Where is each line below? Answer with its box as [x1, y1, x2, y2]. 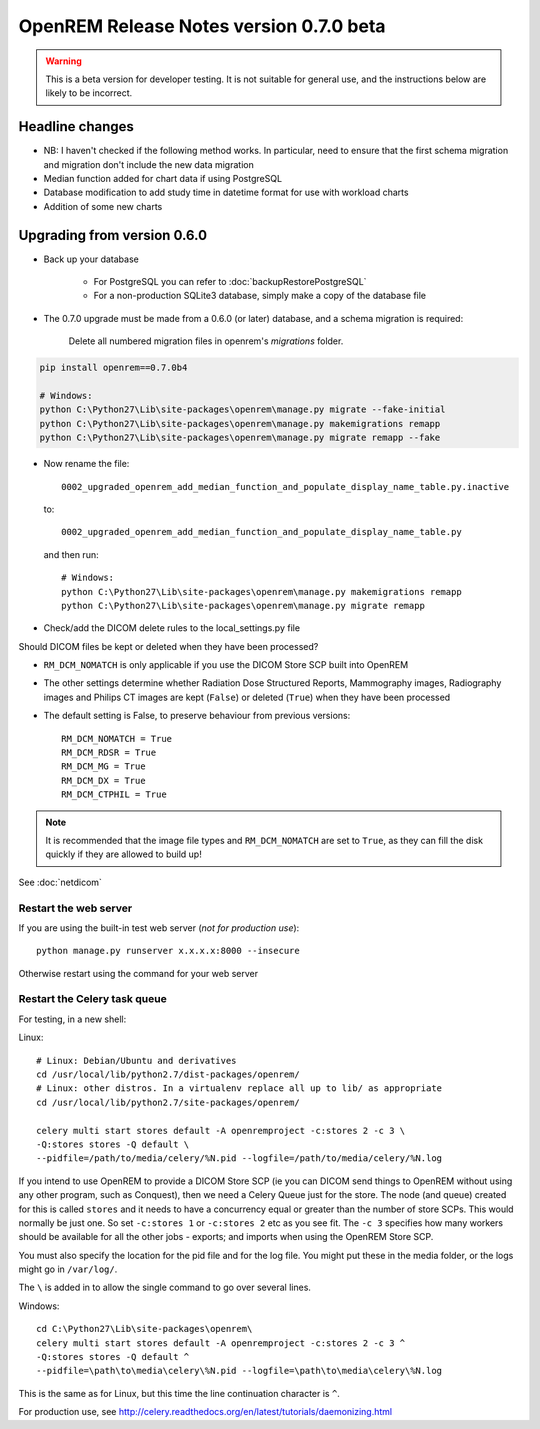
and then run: [43, 548, 99, 560]
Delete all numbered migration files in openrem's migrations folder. [68, 335, 344, 347]
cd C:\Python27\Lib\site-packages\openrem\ [36, 1323, 253, 1335]
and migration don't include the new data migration [43, 158, 254, 170]
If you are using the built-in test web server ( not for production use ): [18, 921, 300, 934]
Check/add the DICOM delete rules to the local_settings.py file [43, 622, 300, 634]
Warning [45, 55, 82, 67]
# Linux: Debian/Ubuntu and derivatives [36, 1055, 237, 1066]
